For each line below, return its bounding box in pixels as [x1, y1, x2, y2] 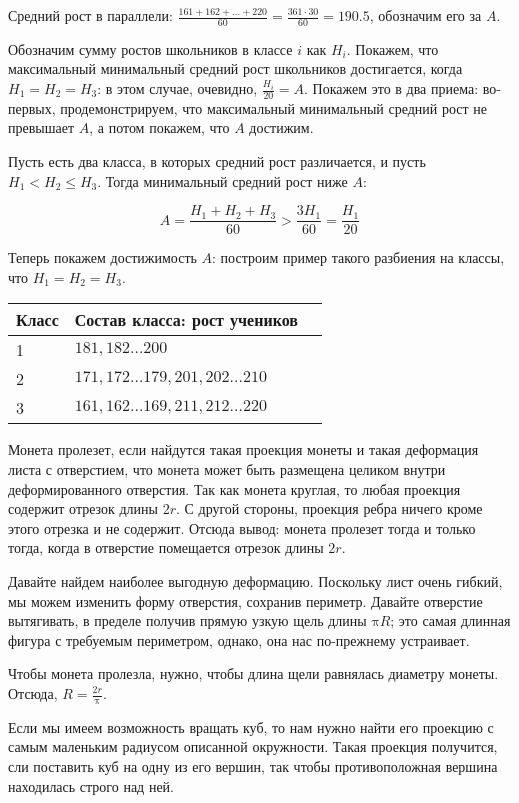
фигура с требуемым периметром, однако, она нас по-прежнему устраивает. [8, 629, 470, 650]
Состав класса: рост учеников [74, 308, 298, 332]
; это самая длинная [390, 610, 511, 631]
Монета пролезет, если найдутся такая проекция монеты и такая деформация [8, 439, 479, 460]
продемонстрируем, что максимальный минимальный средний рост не [60, 97, 488, 118]
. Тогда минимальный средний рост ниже [97, 170, 348, 191]
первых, [8, 97, 56, 118]
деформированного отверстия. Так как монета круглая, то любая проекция [8, 478, 461, 499]
